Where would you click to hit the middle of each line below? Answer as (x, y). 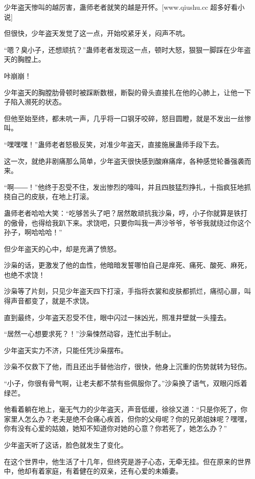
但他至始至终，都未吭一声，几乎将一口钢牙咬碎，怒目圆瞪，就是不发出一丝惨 (127, 118)
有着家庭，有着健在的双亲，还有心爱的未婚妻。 (107, 471)
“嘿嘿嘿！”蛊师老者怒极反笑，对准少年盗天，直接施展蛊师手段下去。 (114, 144)
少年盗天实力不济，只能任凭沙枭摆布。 (66, 350)
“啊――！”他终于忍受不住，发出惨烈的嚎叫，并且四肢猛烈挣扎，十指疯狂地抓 (127, 187)
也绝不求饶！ (25, 274)
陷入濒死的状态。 (38, 102)
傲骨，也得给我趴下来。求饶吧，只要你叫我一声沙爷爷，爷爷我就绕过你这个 (131, 222)
